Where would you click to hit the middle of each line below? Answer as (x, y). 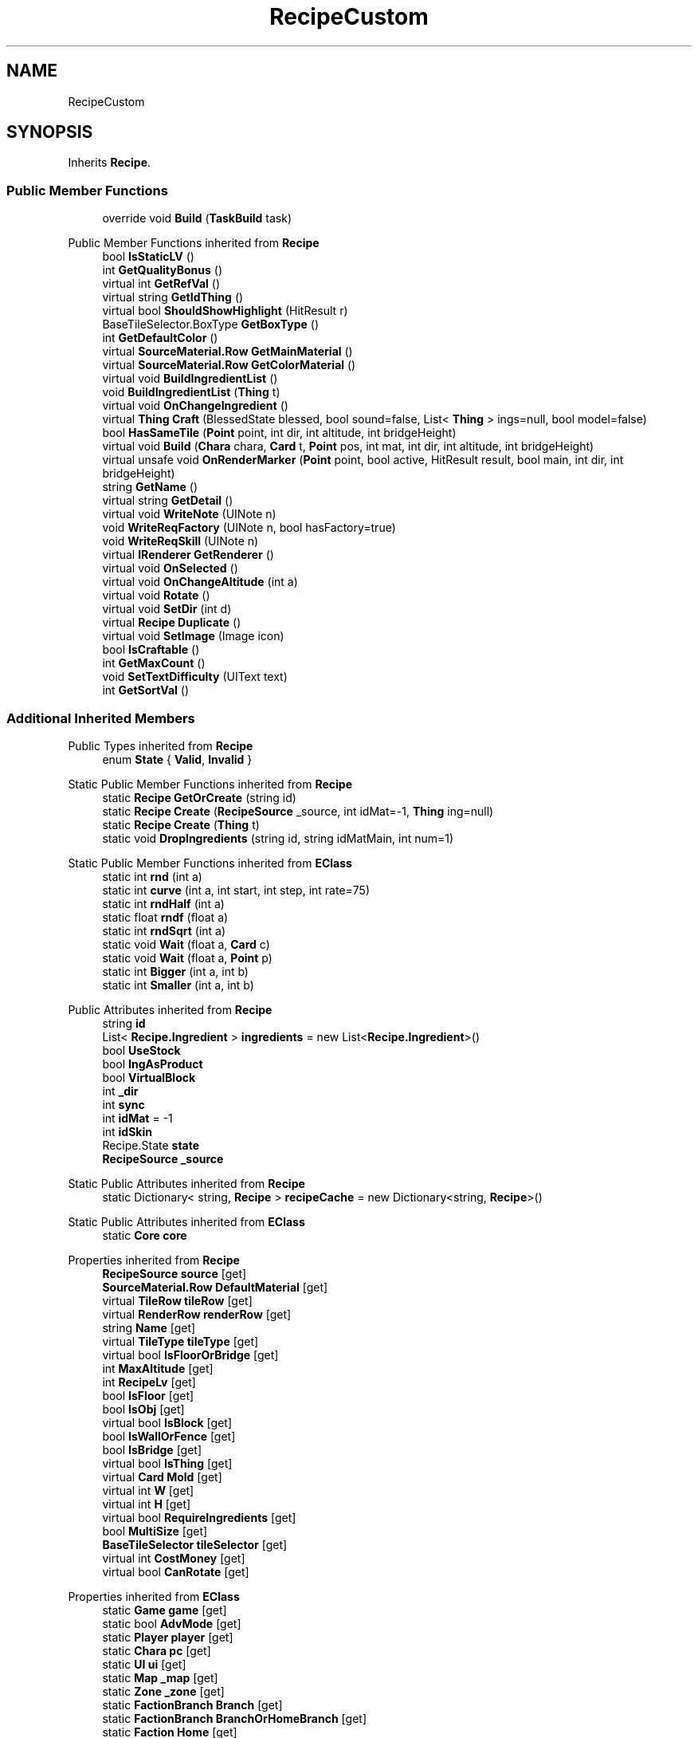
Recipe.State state (151, 1145)
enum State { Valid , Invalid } (177, 759)
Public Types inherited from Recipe (161, 745)
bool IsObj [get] (143, 1409)
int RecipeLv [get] (149, 1382)
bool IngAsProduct (153, 1064)
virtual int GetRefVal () (161, 284)
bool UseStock (141, 1050)
